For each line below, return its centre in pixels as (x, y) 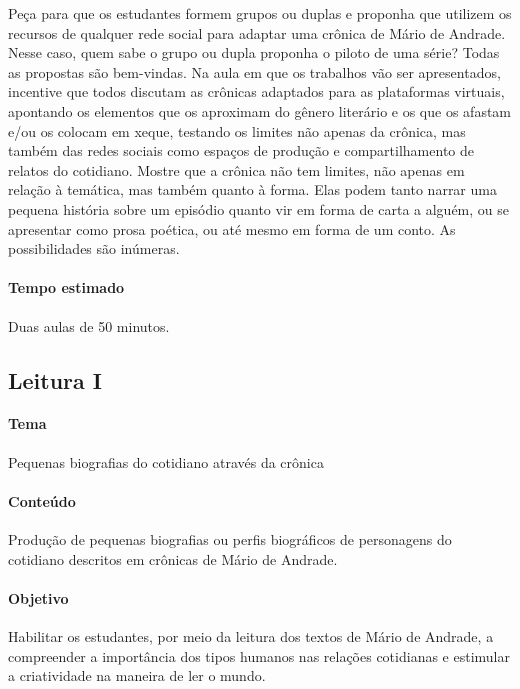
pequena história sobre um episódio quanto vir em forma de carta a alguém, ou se (258, 208)
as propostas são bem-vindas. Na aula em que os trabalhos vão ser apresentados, (254, 71)
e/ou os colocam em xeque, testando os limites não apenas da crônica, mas (237, 130)
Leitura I (55, 379)
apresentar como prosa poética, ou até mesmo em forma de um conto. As (232, 228)
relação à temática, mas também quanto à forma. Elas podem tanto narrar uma (252, 189)
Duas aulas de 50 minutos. (89, 325)
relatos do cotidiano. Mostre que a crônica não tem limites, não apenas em (236, 169)
